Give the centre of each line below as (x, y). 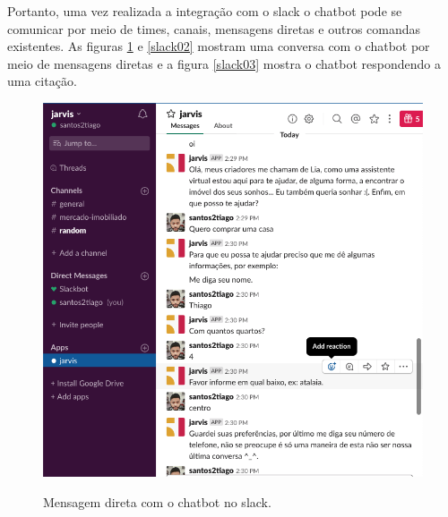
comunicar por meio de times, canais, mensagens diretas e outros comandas (214, 28)
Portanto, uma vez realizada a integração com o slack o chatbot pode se (205, 11)
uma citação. (42, 81)
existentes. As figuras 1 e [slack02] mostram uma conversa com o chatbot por (219, 46)
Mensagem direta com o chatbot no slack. (157, 501)
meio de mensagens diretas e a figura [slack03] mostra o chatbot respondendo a (224, 63)
